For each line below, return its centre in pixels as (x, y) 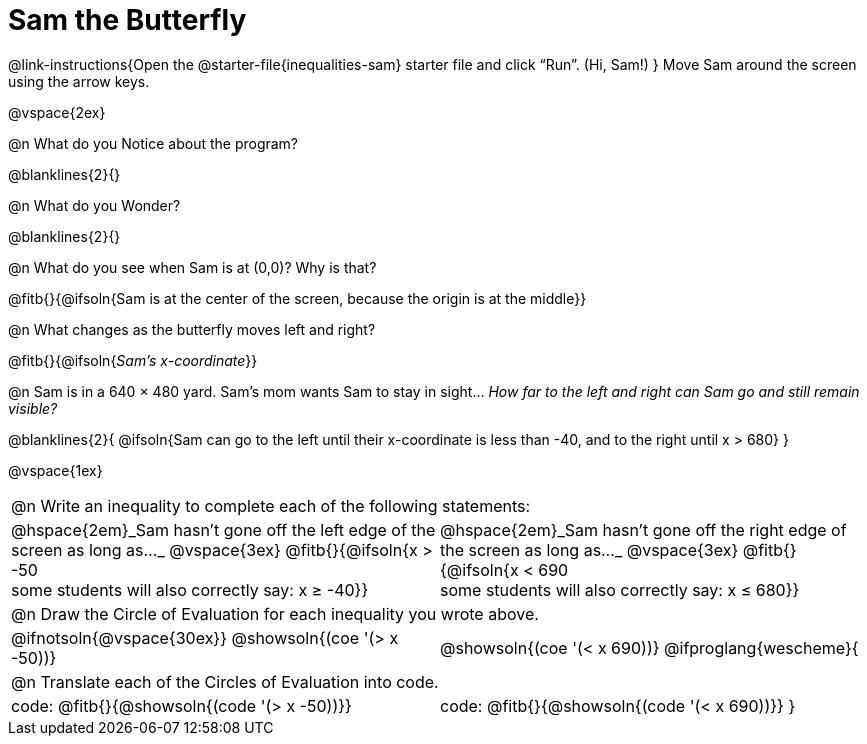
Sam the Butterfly (127, 20)
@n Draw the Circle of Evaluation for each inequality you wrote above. (275, 613)
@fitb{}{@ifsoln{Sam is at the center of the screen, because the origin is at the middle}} (297, 298)
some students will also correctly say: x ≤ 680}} (620, 589)
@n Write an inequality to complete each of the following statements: (271, 505)
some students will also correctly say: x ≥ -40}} (190, 589)
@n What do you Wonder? (94, 205)
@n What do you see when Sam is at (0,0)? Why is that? (192, 267)
